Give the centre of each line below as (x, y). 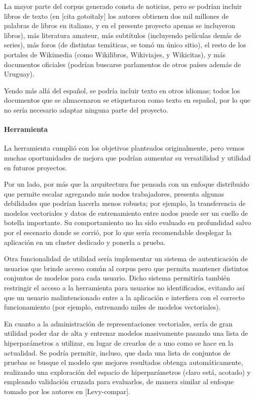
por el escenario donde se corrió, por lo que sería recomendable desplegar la (118, 232)
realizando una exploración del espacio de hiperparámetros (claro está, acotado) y (127, 372)
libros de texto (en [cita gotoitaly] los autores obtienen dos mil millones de (116, 16)
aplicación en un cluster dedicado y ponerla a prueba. (85, 242)
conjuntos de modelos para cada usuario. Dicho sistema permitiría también (117, 278)
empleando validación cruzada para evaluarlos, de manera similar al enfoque (119, 381)
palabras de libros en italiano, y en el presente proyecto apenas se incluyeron (120, 25)
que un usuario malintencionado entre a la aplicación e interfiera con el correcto (124, 297)
